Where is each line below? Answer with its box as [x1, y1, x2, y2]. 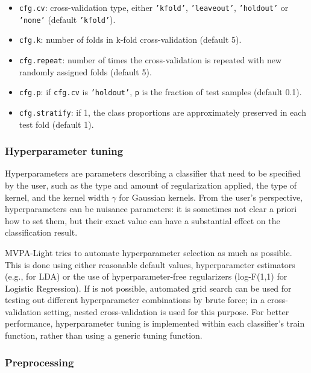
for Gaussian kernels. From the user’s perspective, [119, 190, 303, 203]
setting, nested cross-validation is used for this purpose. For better [43, 305, 289, 318]
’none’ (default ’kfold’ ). [19, 13, 116, 25]
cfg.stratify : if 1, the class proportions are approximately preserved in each [19, 105, 306, 118]
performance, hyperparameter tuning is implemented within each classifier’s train [5, 317, 305, 330]
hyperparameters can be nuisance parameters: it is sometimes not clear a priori [5, 202, 297, 215]
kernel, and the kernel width [5, 190, 109, 203]
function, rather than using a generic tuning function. [5, 329, 203, 342]
